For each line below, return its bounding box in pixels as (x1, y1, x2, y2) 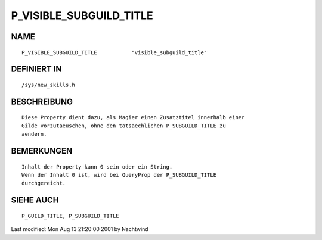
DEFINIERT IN (11, 64, 62, 74)
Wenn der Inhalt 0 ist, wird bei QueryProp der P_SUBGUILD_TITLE (21, 172, 217, 178)
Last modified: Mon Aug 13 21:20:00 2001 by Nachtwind (11, 226, 148, 233)
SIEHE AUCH (11, 195, 59, 205)
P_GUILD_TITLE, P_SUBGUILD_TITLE (21, 212, 119, 219)
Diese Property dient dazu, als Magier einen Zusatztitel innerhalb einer (21, 114, 245, 121)
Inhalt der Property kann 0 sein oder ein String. (21, 163, 173, 170)
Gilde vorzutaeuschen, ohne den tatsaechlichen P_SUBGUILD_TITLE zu (21, 122, 226, 129)
